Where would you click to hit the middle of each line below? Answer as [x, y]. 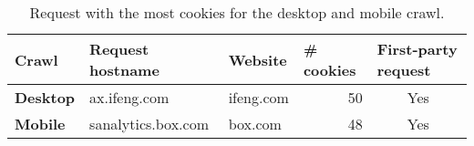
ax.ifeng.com [129, 97]
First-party [417, 49]
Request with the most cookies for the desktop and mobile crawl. [237, 12]
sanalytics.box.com [149, 124]
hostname [124, 70]
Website [258, 59]
